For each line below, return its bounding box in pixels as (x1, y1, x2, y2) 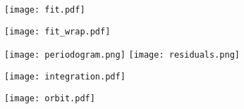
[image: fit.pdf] (4, 5, 85, 15)
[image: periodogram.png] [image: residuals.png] (4, 50, 240, 60)
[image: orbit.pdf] (4, 93, 95, 103)
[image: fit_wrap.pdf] (4, 26, 111, 37)
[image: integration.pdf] (4, 71, 126, 82)
